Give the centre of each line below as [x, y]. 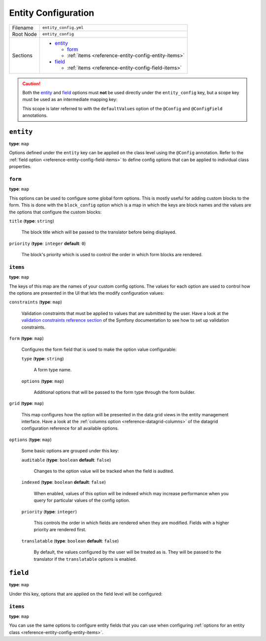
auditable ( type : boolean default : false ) [66, 460]
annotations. [35, 115]
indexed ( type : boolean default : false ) [64, 482]
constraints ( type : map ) [36, 302]
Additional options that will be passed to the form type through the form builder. [115, 392]
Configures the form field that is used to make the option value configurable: [99, 349]
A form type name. [53, 370]
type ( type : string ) [43, 358]
